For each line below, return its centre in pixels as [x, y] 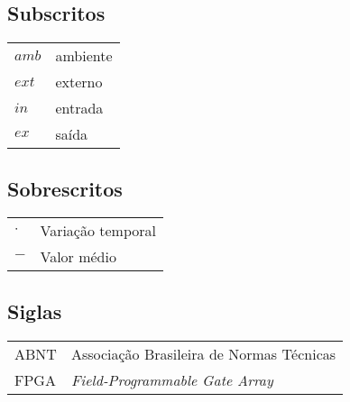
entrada [79, 108]
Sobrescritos [65, 188]
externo [79, 82]
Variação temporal [98, 231]
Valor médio [78, 257]
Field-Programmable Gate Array [172, 379]
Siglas [35, 311]
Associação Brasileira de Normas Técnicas [203, 353]
